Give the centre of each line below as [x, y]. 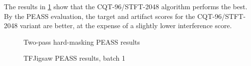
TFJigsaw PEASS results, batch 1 [74, 58]
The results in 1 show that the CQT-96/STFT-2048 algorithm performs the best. [126, 6]
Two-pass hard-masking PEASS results [82, 41]
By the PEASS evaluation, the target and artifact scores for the [100, 16]
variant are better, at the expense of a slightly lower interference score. [126, 25]
